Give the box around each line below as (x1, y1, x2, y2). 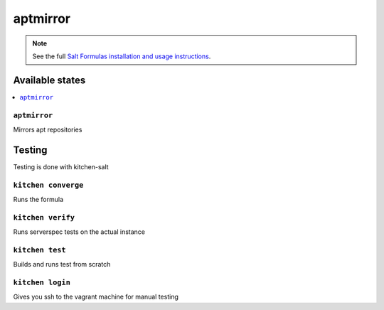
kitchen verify (13, 213, 75, 222)
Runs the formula (13, 196, 64, 204)
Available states (13, 74, 86, 86)
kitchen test (13, 245, 67, 255)
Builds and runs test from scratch (13, 260, 111, 269)
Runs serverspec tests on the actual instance (13, 228, 146, 236)
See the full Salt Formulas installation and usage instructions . (32, 52, 211, 60)
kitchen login (13, 278, 71, 287)
